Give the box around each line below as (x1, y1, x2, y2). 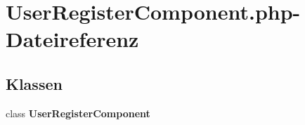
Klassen (6, 72, 63, 94)
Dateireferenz (6, 25, 139, 53)
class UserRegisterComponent (6, 105, 150, 120)
